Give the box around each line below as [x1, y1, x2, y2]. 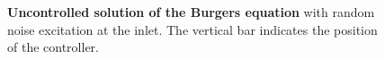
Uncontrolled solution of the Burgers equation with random [7, 3, 375, 21]
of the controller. [7, 38, 99, 56]
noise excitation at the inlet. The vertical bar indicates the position [7, 20, 378, 38]
